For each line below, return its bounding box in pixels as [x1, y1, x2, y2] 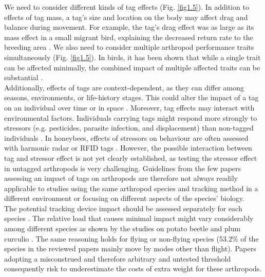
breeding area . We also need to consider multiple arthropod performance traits [4, 42, 254, 52]
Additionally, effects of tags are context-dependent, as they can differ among [4, 82, 244, 93]
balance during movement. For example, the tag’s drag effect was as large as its [4, 22, 254, 32]
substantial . [4, 72, 43, 83]
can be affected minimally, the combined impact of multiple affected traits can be [4, 62, 260, 72]
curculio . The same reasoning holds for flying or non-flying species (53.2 [4, 233, 232, 244]
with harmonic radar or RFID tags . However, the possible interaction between [4, 142, 252, 153]
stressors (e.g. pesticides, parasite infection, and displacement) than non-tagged [4, 122, 254, 133]
